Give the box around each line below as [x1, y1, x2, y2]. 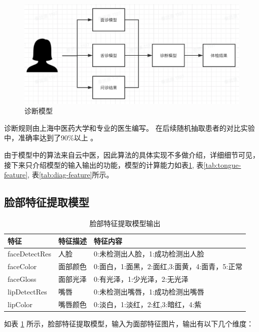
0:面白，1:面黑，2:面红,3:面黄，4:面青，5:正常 [94, 261, 243, 272]
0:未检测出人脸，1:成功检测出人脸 [94, 248, 204, 259]
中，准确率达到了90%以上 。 [4, 132, 98, 143]
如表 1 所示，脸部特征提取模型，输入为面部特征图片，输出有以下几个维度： [4, 318, 254, 328]
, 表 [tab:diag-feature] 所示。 [27, 169, 114, 180]
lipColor [8, 299, 33, 309]
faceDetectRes [8, 248, 51, 259]
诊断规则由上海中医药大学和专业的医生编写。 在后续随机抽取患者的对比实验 [4, 122, 255, 133]
